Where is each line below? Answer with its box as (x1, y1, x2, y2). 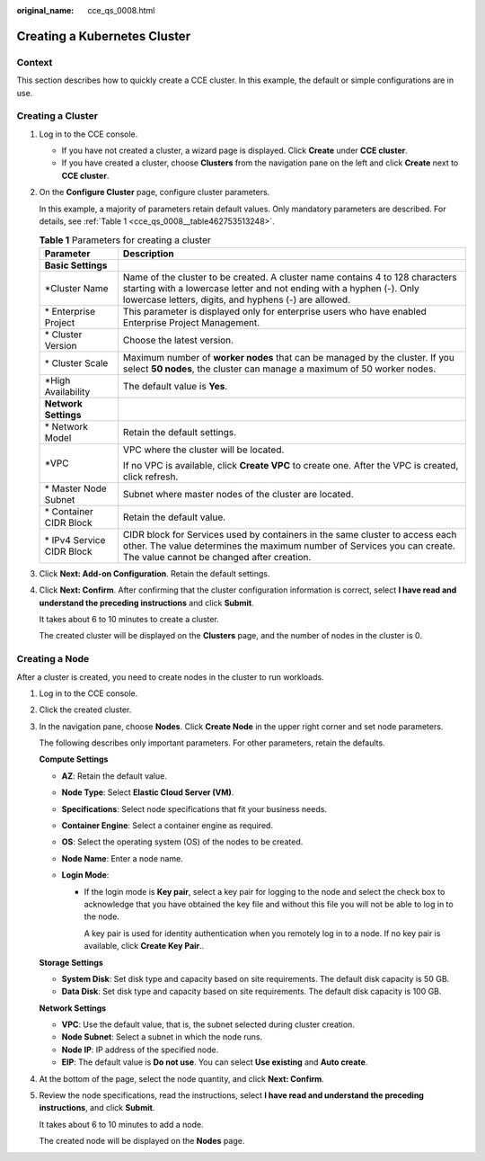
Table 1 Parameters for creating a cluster (39, 234, 211, 246)
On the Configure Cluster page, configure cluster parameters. (39, 187, 270, 198)
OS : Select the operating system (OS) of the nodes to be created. (61, 836, 304, 847)
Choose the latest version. (122, 334, 234, 346)
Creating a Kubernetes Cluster (16, 28, 191, 44)
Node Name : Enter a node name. (61, 853, 183, 863)
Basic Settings (44, 259, 108, 272)
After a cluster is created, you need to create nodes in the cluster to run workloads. (16, 671, 324, 683)
